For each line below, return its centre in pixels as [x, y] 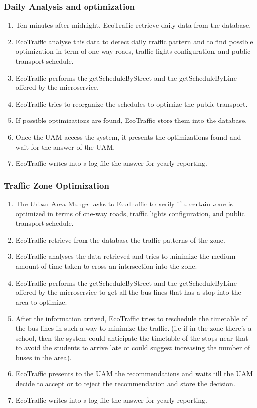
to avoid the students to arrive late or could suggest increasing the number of [133, 347]
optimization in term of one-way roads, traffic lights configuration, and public [133, 51]
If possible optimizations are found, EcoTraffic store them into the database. [131, 120]
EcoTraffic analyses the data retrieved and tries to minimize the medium [126, 256]
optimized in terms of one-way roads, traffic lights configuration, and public [130, 213]
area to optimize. [41, 302]
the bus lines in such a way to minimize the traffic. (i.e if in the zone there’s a [133, 328]
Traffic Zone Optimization [57, 185]
